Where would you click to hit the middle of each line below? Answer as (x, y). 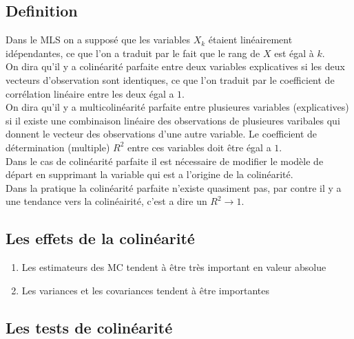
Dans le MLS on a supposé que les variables (98, 40)
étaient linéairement (250, 40)
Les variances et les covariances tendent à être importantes (146, 290)
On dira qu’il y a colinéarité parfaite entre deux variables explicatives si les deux (175, 66)
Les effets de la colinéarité (100, 238)
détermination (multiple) (58, 147)
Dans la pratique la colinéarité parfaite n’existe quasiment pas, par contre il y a (174, 187)
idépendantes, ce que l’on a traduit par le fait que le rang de (133, 53)
